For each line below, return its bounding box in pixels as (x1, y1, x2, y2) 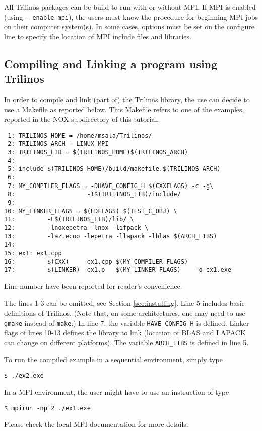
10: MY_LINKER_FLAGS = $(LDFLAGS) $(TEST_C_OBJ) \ (4, 207, 177, 215)
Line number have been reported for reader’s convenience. (4, 280, 182, 291)
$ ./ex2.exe (4, 372, 44, 380)
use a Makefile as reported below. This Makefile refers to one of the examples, (4, 104, 244, 114)
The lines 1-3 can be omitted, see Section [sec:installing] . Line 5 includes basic (4, 297, 245, 308)
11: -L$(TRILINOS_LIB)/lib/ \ (4, 216, 134, 223)
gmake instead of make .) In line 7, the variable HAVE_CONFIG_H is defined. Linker (4, 317, 249, 328)
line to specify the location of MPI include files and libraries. (4, 31, 191, 41)
